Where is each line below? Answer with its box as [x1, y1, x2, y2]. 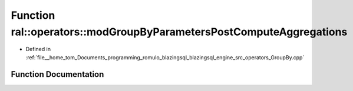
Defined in [25, 46, 51, 53]
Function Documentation [11, 69, 104, 79]
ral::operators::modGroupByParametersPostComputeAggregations [11, 25, 348, 38]
